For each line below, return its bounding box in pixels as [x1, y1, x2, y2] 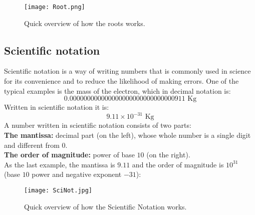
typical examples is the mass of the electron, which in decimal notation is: [4, 85, 231, 96]
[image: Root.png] [24, 4, 85, 11]
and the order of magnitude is [132, 159, 224, 169]
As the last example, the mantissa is [4, 159, 115, 169]
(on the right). [146, 149, 190, 160]
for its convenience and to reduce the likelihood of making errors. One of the [4, 76, 239, 86]
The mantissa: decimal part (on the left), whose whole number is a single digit [4, 129, 251, 140]
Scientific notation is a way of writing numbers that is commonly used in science [4, 66, 251, 76]
